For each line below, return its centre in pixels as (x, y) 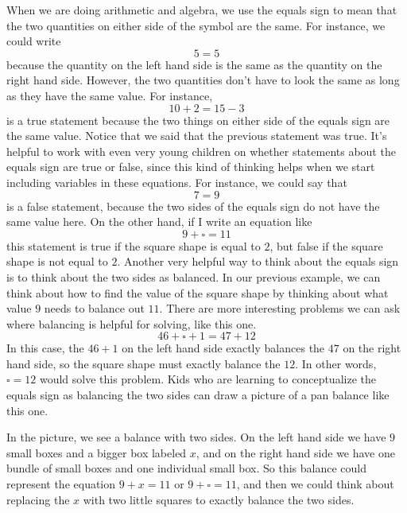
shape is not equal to (57, 261)
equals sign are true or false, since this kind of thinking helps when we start (191, 167)
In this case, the (45, 348)
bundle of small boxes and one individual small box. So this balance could (187, 468)
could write (34, 41)
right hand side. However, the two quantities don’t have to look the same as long (203, 80)
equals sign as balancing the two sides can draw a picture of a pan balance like (198, 395)
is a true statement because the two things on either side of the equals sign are (198, 120)
